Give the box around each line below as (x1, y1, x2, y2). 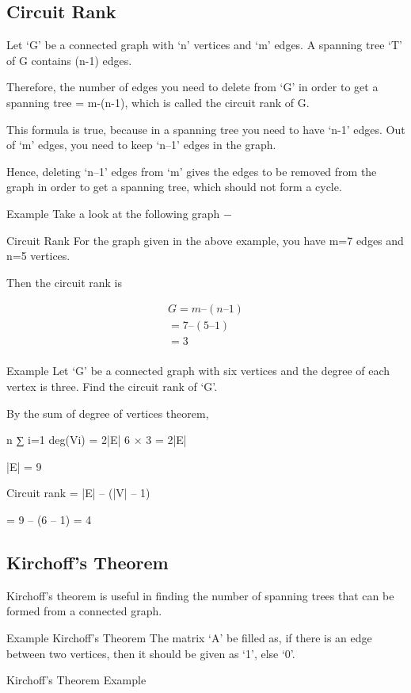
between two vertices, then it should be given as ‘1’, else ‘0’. (6, 645, 295, 661)
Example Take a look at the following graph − (6, 205, 232, 221)
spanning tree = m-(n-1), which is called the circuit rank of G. (6, 94, 310, 110)
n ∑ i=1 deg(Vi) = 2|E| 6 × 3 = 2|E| (6, 431, 187, 448)
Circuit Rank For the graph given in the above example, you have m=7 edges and (6, 232, 404, 248)
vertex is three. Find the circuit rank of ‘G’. (6, 378, 218, 395)
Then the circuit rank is (6, 274, 122, 290)
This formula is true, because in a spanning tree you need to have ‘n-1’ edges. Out (6, 121, 405, 137)
